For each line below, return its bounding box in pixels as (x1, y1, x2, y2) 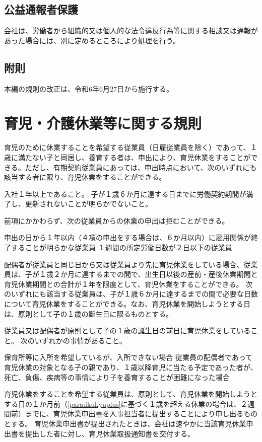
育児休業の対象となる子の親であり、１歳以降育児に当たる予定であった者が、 (4, 362, 257, 372)
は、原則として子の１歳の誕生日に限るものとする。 (4, 308, 173, 319)
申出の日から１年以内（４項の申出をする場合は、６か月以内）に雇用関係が (4, 232, 251, 243)
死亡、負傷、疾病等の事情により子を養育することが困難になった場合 (4, 372, 230, 382)
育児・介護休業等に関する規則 (4, 113, 202, 133)
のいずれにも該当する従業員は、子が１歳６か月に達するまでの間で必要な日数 (4, 288, 258, 299)
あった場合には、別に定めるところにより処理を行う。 (4, 35, 180, 45)
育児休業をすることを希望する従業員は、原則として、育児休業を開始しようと (4, 389, 257, 399)
